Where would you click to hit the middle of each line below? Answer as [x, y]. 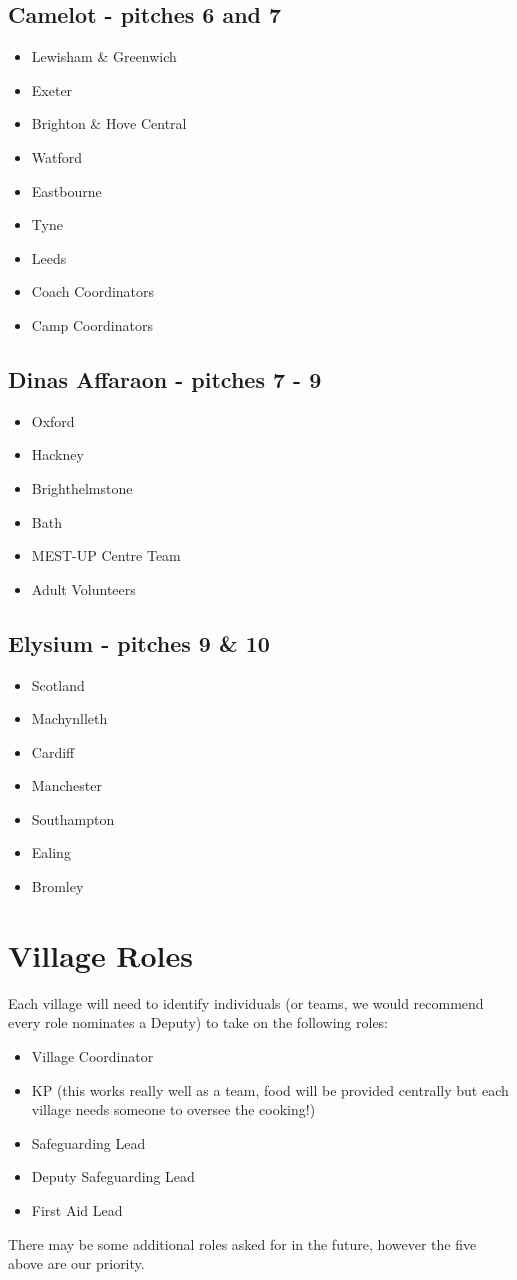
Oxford [53, 420]
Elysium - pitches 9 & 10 [139, 642]
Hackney [57, 454]
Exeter [52, 89]
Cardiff [53, 751]
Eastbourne [66, 190]
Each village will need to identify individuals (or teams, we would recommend [246, 1002]
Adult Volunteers [83, 588]
